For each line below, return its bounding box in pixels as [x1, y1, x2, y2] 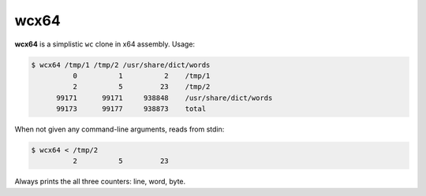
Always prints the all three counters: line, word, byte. [14, 177, 186, 187]
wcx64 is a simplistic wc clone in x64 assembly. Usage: [14, 39, 196, 49]
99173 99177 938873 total [56, 105, 207, 113]
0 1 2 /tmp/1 [72, 71, 211, 80]
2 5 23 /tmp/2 [72, 83, 211, 91]
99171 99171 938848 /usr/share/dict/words [56, 93, 273, 102]
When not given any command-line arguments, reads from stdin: [14, 124, 225, 134]
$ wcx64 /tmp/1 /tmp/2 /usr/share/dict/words [31, 60, 211, 69]
